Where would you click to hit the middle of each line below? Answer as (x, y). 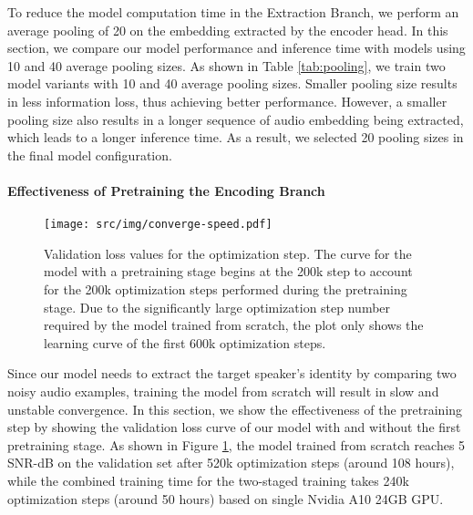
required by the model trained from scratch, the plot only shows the (234, 325)
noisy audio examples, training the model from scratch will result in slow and (223, 391)
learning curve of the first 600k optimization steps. (185, 342)
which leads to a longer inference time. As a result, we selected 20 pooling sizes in (236, 137)
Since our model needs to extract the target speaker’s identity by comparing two (232, 373)
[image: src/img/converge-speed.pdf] (158, 225)
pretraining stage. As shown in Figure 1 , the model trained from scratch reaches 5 (236, 444)
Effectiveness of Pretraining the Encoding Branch (166, 190)
